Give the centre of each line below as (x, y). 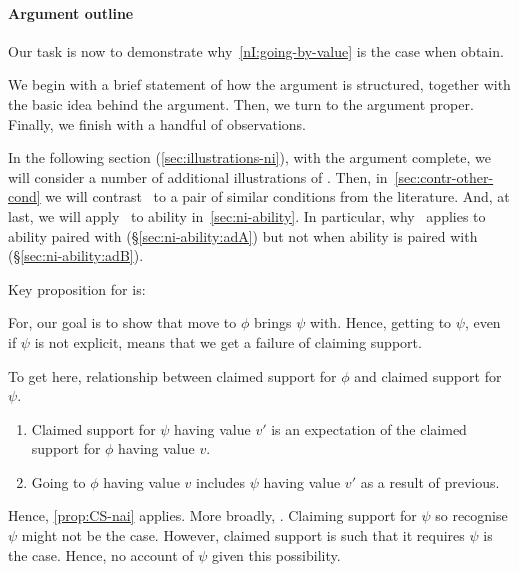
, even (482, 322)
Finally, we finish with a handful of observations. (157, 123)
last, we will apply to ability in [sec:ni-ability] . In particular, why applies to (247, 215)
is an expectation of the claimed (369, 428)
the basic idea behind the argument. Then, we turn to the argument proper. (241, 103)
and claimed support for (428, 375)
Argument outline (71, 12)
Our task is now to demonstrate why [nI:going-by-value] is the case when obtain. (256, 50)
